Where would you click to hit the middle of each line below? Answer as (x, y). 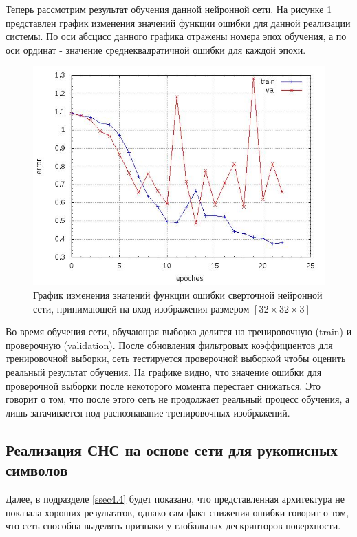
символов (37, 470)
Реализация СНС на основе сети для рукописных (172, 449)
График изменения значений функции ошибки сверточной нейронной (178, 294)
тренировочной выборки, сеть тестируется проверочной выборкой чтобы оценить (176, 358)
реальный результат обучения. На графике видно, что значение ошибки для (164, 371)
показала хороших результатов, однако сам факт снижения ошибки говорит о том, (177, 512)
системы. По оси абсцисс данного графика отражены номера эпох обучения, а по (176, 36)
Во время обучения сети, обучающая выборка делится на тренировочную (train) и (179, 331)
